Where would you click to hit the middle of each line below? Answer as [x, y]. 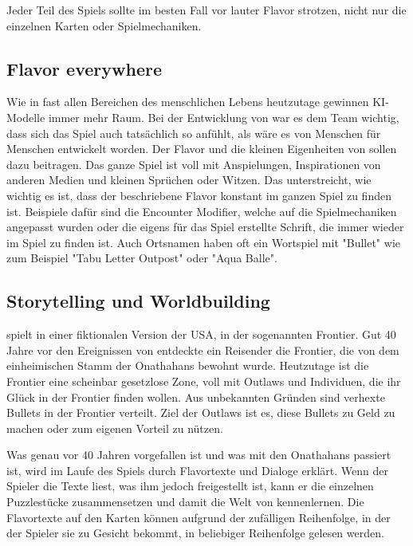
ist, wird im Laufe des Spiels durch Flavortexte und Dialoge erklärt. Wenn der [198, 470]
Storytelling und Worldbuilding [138, 301]
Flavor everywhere [84, 68]
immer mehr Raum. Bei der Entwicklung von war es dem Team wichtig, [224, 117]
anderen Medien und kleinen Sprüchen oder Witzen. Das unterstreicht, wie [189, 180]
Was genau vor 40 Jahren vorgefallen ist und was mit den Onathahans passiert [199, 455]
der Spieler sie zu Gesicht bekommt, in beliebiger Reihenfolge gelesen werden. [195, 533]
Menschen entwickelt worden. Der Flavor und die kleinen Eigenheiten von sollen [202, 149]
